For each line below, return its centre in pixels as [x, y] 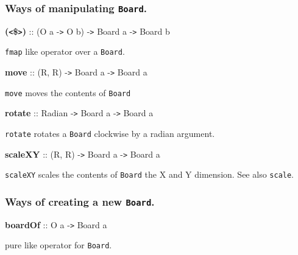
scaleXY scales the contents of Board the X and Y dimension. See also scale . [150, 174]
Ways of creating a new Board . [80, 201]
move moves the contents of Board [68, 92]
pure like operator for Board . [59, 245]
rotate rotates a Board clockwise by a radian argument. [110, 134]
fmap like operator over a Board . [65, 51]
